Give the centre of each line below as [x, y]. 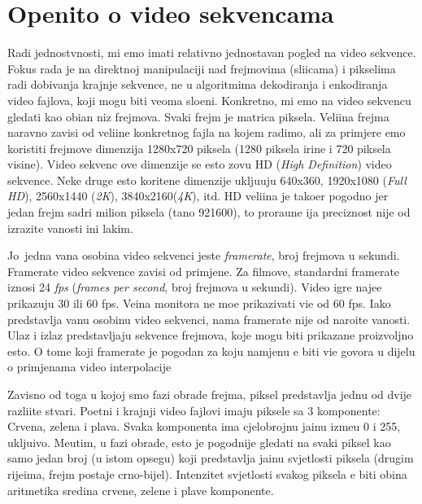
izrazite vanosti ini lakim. [70, 228]
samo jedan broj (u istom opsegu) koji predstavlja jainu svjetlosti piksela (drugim [211, 458]
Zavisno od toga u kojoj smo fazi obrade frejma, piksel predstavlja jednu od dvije [210, 394]
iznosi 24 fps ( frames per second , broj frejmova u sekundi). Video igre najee [195, 287]
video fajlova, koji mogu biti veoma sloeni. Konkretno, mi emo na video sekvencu [209, 100]
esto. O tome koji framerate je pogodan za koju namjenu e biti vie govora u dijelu [211, 351]
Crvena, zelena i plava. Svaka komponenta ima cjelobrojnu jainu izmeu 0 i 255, [204, 426]
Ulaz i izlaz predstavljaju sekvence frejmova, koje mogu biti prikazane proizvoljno [211, 335]
